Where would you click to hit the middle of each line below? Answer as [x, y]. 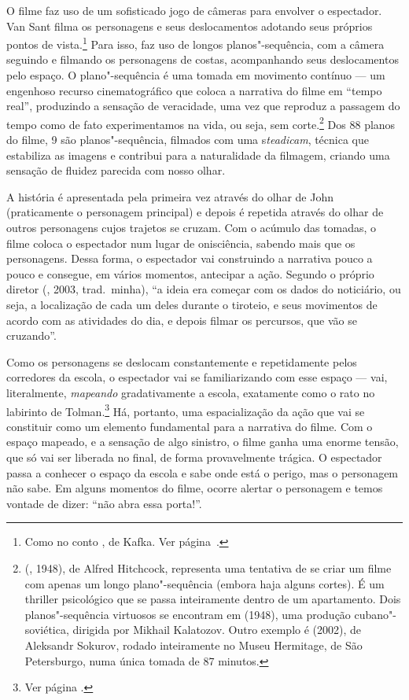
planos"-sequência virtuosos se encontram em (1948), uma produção [188, 614]
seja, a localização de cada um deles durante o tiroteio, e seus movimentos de [192, 304]
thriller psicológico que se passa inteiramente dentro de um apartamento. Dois [213, 599]
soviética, [47, 630]
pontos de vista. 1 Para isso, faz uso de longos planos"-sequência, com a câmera [195, 43]
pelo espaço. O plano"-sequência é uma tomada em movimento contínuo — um [196, 75]
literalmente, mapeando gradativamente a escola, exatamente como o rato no [191, 392]
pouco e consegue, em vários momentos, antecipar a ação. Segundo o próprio [190, 273]
